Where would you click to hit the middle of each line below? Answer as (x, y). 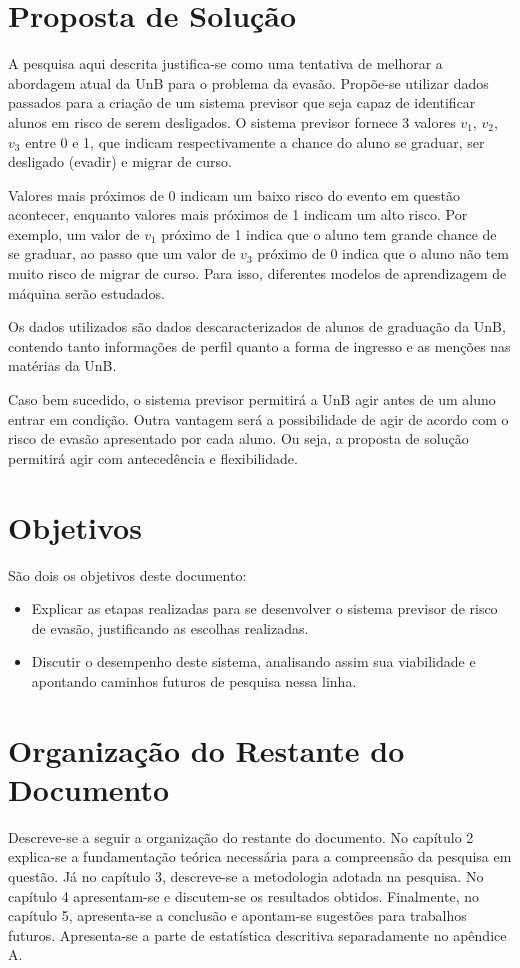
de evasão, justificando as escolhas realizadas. (170, 627)
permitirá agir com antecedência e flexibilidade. (153, 457)
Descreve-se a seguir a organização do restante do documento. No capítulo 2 (241, 836)
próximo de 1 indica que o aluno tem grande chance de (329, 233)
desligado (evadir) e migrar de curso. (120, 161)
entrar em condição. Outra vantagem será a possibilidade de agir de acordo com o (258, 418)
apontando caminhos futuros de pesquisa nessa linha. (194, 680)
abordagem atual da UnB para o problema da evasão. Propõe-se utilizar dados (248, 82)
